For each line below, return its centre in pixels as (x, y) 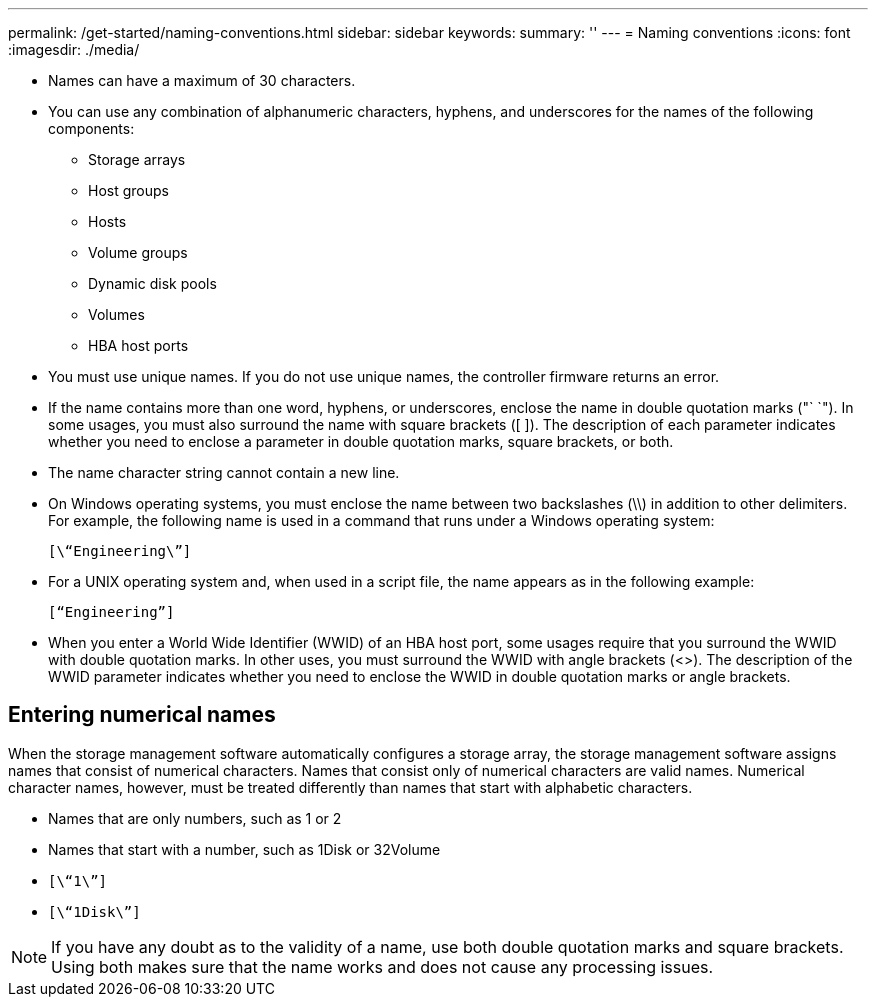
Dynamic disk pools (152, 283)
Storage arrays (137, 159)
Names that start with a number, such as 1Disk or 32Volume (244, 849)
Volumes (116, 314)
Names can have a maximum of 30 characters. (202, 80)
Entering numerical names (142, 715)
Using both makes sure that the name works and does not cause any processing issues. (382, 966)
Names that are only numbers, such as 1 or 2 (195, 818)
